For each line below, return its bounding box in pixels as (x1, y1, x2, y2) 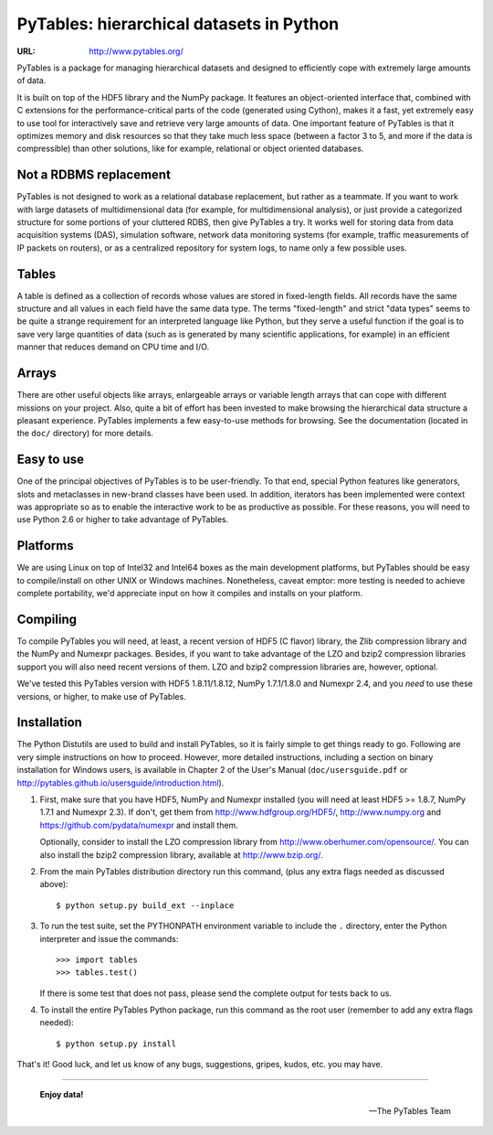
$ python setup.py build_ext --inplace (56, 900, 235, 910)
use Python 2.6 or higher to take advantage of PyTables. (16, 514, 229, 525)
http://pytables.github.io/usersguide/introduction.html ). (16, 777, 225, 788)
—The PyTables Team (368, 1106, 451, 1117)
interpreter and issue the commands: (39, 933, 179, 944)
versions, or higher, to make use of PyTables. (16, 691, 186, 701)
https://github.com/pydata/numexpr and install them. (39, 819, 239, 830)
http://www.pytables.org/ (89, 46, 184, 57)
